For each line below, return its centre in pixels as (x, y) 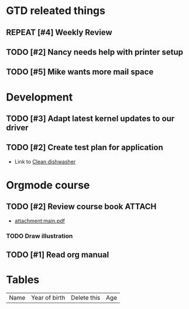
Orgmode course (48, 185)
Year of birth (48, 298)
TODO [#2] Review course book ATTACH (81, 206)
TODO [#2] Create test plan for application (85, 147)
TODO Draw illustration (39, 236)
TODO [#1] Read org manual (58, 255)
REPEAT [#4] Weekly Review (59, 32)
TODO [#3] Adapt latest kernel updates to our (90, 118)
